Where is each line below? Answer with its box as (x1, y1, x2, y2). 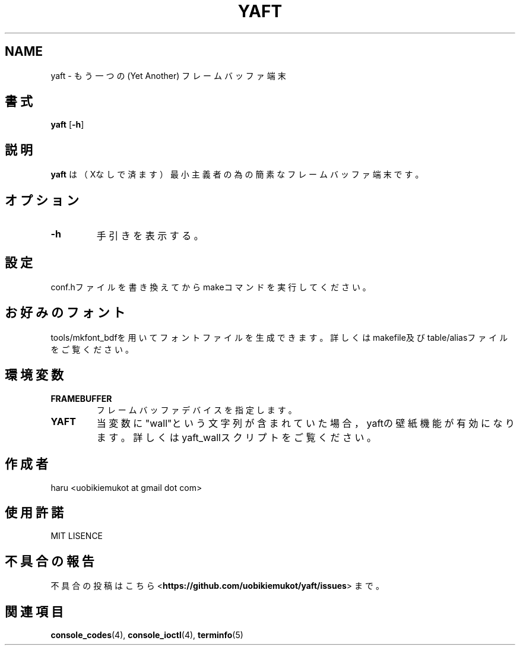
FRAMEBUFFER (50, 393, 112, 404)
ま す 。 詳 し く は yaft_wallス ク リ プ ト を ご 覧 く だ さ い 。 (96, 431, 376, 443)
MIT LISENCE (50, 531, 103, 541)
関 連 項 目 (5, 604, 64, 619)
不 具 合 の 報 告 (5, 553, 94, 569)
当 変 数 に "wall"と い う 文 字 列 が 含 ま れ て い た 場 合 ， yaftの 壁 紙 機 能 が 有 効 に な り (96, 417, 515, 429)
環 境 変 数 (5, 367, 64, 383)
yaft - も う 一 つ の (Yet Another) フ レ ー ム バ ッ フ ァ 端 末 (50, 70, 286, 81)
